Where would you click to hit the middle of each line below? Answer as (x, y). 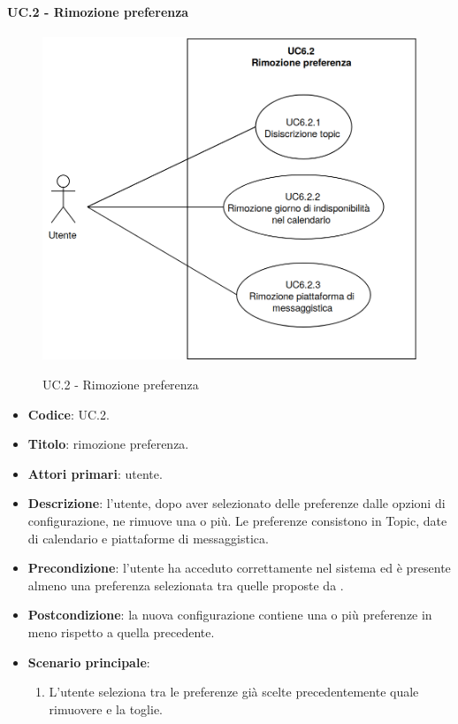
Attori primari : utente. (95, 473)
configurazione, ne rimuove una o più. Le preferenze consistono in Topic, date (237, 521)
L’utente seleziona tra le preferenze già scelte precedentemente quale (234, 692)
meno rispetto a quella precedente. (121, 632)
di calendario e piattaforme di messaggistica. (148, 538)
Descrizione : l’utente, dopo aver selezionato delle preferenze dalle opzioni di (237, 503)
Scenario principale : (89, 662)
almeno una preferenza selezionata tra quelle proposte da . (186, 585)
